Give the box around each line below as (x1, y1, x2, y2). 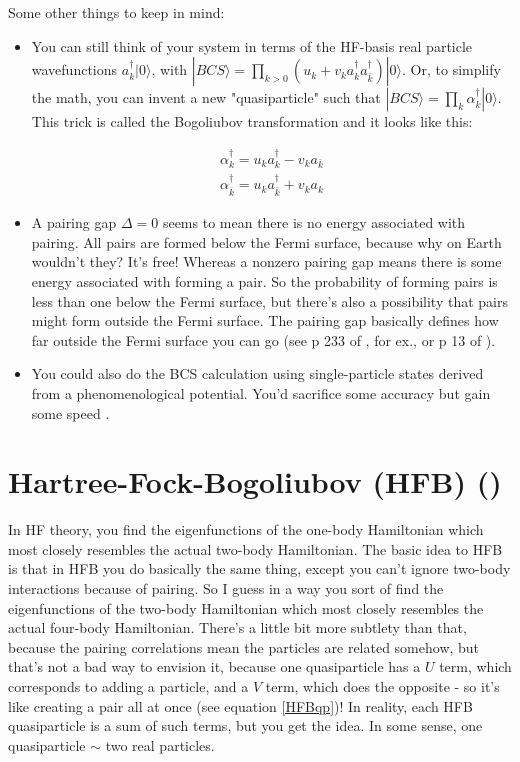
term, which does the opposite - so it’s (265, 676, 500, 697)
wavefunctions (31, 59, 118, 80)
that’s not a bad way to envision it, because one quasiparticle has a (8, 656, 421, 677)
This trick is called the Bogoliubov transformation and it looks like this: (31, 111, 473, 132)
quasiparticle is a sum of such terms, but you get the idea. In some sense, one (8, 715, 483, 736)
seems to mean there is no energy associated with (162, 212, 466, 233)
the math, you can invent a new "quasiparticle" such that (31, 87, 381, 108)
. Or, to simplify (402, 59, 501, 80)
